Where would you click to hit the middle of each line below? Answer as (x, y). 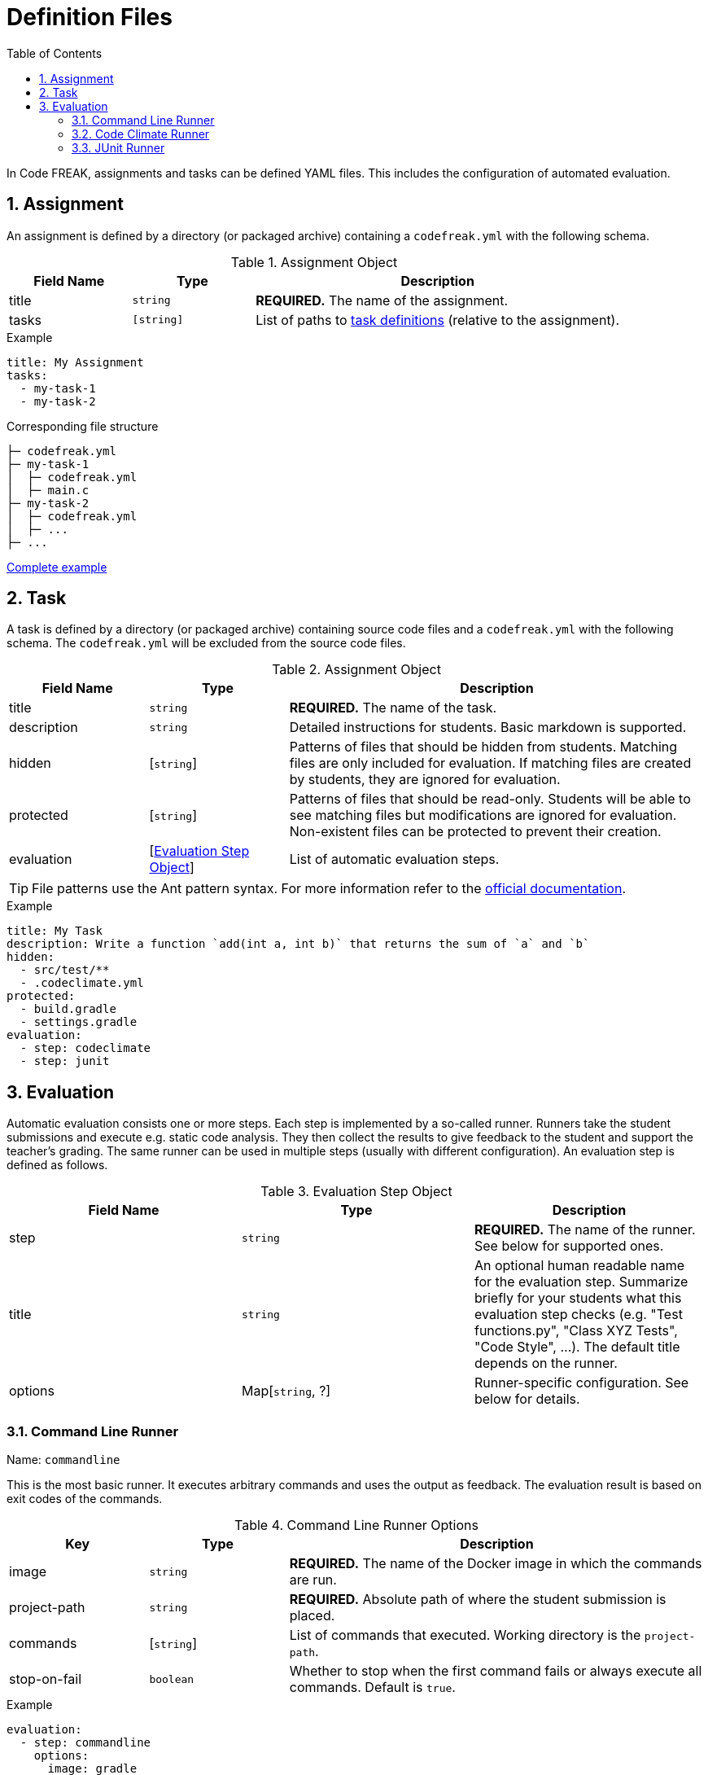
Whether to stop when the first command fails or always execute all (496, 1671)
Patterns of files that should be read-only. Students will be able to (490, 799)
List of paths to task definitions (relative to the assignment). (438, 320)
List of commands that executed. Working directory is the (465, 1635)
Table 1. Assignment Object (314, 262)
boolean (172, 1679)
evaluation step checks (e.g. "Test (578, 1315)
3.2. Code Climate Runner (141, 134)
